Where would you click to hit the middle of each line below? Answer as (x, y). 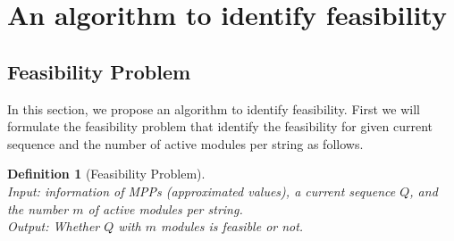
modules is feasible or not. (232, 226)
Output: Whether (54, 226)
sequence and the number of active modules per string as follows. (185, 143)
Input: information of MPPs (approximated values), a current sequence (202, 191)
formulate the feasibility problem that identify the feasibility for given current (220, 126)
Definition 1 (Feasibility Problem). (106, 174)
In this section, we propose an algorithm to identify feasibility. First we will (214, 108)
